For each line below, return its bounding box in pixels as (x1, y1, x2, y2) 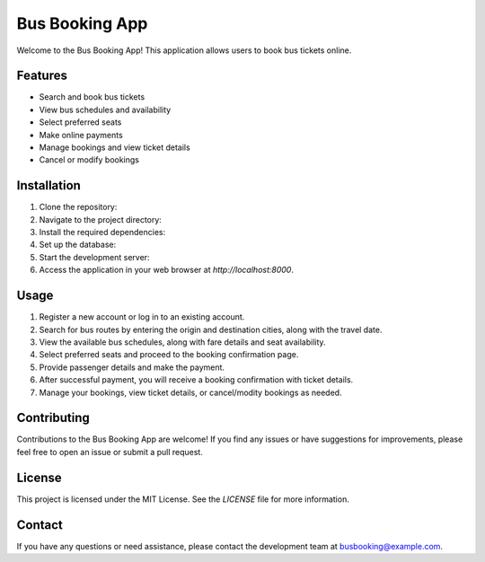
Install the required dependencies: (39, 227, 166, 238)
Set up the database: (39, 239, 117, 250)
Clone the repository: (39, 202, 118, 213)
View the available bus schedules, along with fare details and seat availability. (39, 337, 327, 347)
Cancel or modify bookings (39, 154, 139, 165)
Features (16, 68, 67, 83)
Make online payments (39, 129, 123, 140)
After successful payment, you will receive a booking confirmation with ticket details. (39, 374, 354, 385)
